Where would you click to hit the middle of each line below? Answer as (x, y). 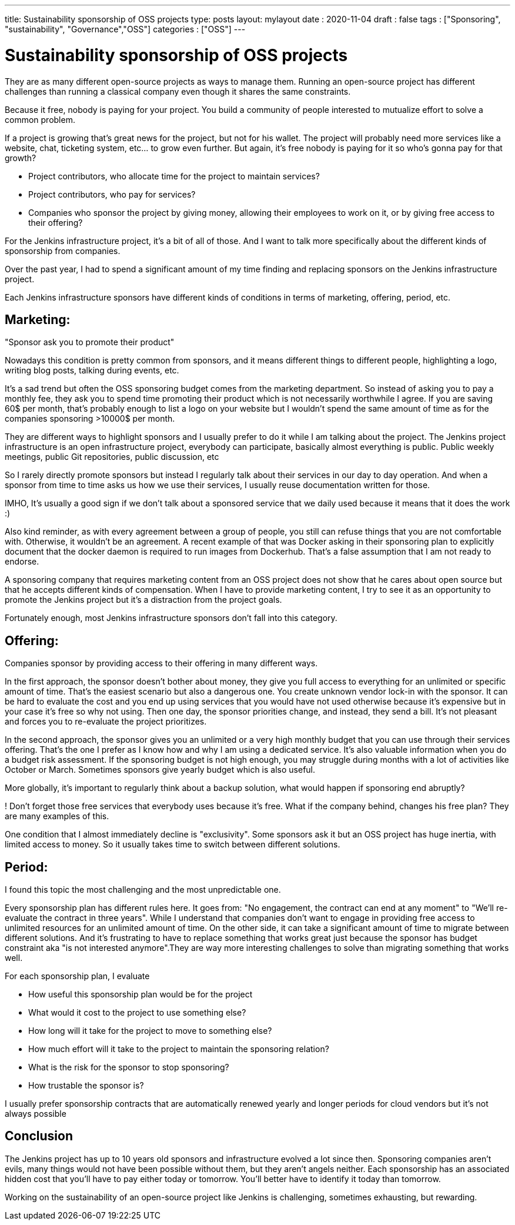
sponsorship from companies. (63, 251)
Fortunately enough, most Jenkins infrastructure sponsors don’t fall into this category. (171, 618)
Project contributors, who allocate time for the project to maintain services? (174, 176)
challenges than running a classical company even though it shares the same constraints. (178, 91)
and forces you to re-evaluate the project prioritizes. (106, 722)
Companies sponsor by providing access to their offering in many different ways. (161, 663)
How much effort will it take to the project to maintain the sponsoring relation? (179, 1049)
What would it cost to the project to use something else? (137, 1013)
